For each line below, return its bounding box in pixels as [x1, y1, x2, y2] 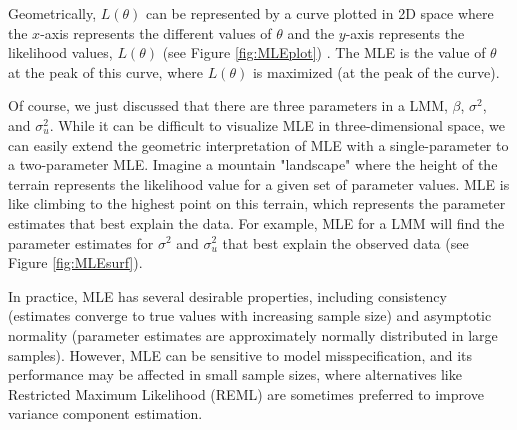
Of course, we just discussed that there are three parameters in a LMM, [8, 95, 448, 116]
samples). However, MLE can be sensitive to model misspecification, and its [8, 344, 473, 365]
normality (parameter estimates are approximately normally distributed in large [8, 324, 498, 345]
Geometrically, [8, 3, 97, 23]
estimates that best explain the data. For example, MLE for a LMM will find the [8, 212, 505, 233]
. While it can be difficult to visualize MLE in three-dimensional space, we [49, 114, 505, 135]
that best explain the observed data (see [222, 232, 469, 253]
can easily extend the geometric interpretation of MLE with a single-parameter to [8, 134, 509, 155]
